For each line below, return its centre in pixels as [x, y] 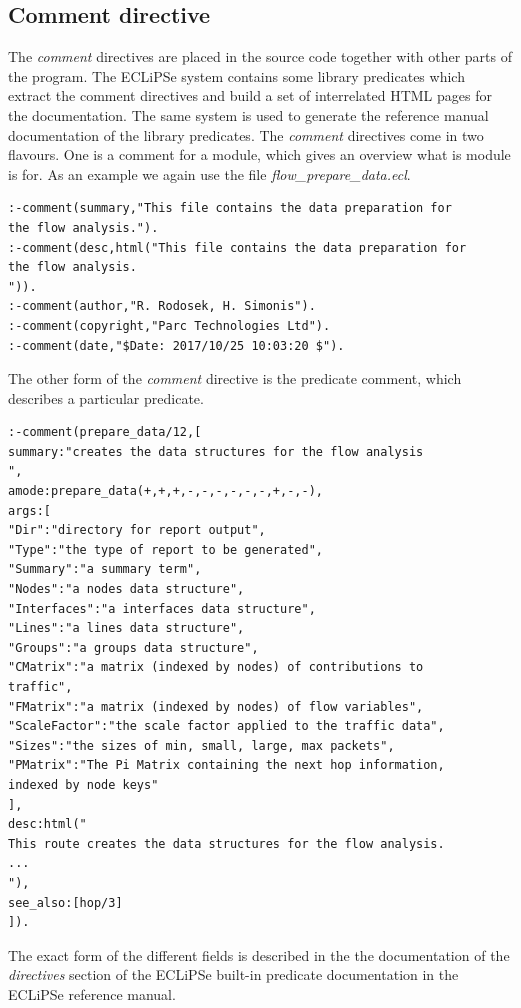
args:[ [29, 510]
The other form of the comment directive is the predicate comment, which [235, 378]
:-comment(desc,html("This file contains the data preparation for [237, 247]
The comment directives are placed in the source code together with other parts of [260, 56]
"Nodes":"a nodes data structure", [126, 589]
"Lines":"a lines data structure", [126, 628]
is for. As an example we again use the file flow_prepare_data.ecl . [209, 173]
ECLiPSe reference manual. [92, 993]
